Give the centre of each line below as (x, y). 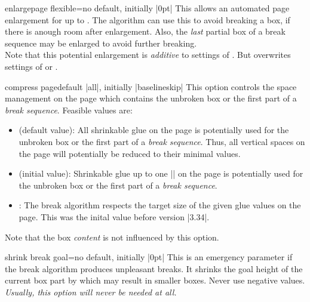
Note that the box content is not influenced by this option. (112, 237)
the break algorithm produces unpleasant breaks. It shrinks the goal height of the (154, 268)
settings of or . (31, 66)
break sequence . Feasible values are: (69, 110)
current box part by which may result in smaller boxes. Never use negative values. (155, 280)
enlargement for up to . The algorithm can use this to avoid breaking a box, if (148, 19)
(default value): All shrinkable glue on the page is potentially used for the (154, 130)
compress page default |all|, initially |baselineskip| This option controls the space (151, 86)
